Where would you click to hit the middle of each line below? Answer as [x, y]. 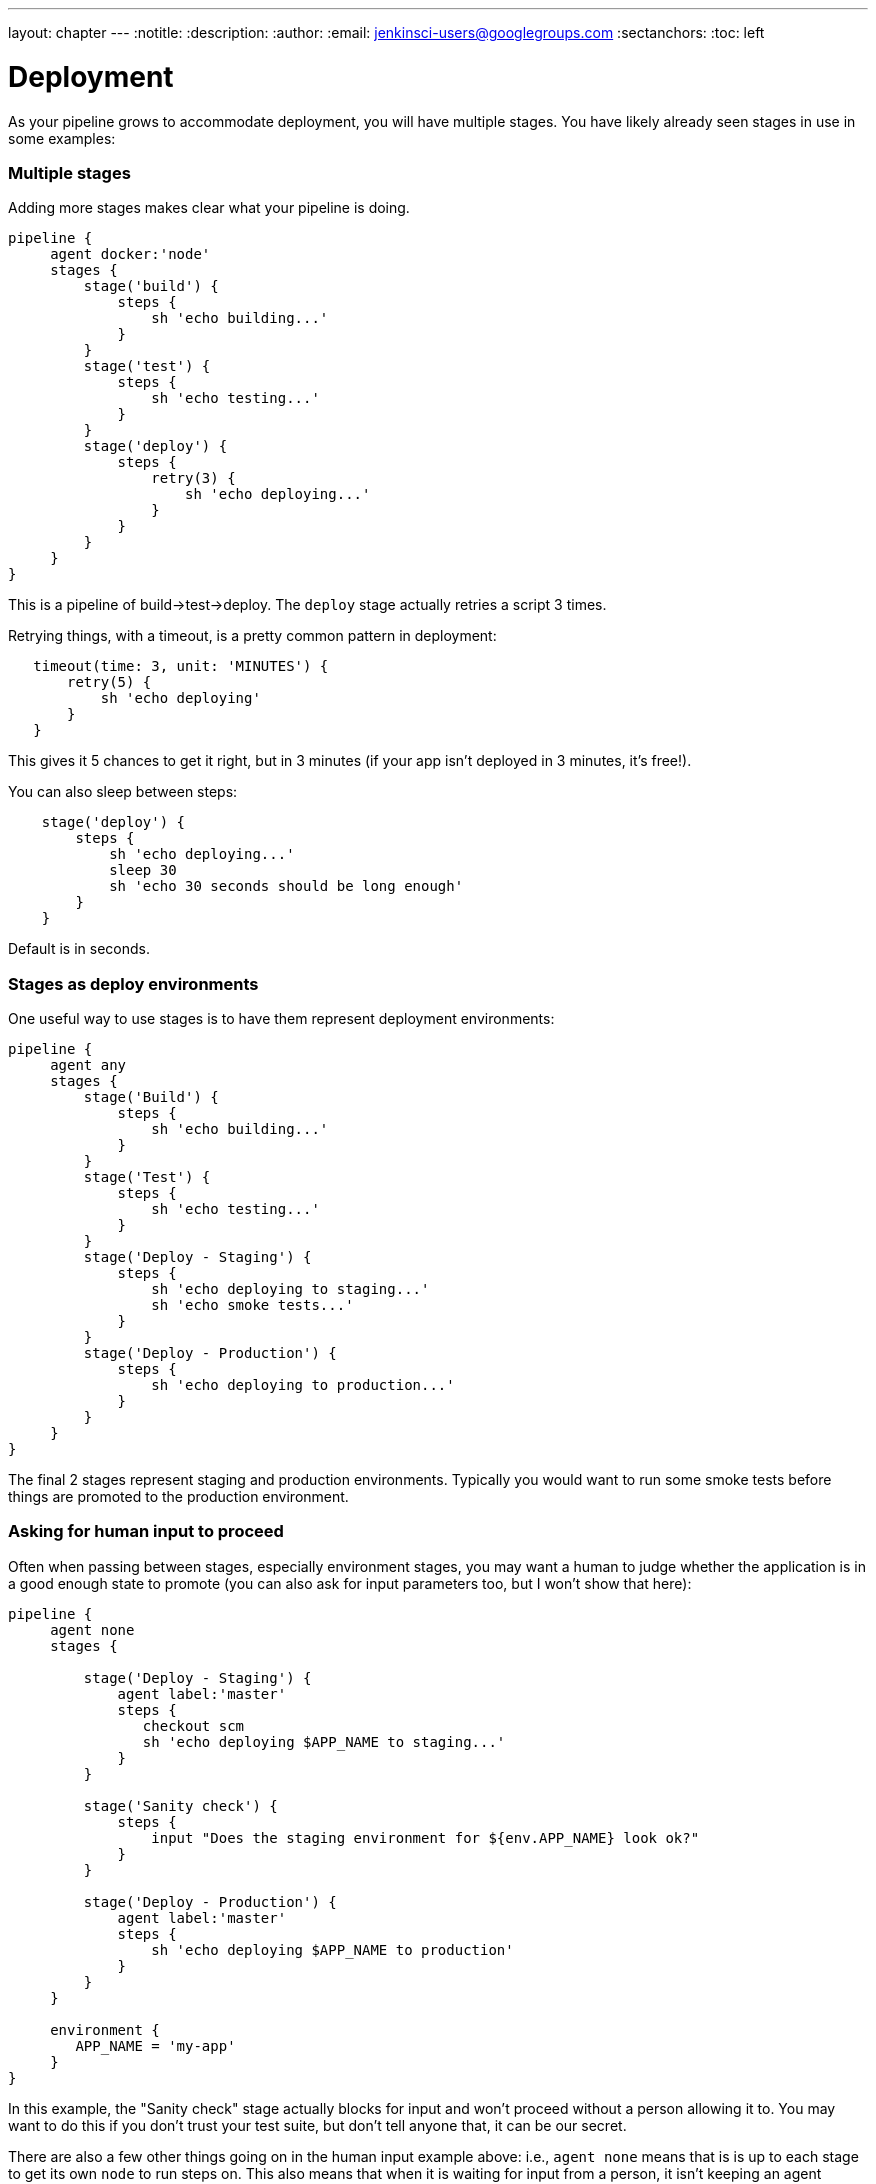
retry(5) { [109, 682]
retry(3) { [193, 478]
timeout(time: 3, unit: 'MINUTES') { [181, 666]
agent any [88, 1065]
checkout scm [193, 1725]
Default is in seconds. [79, 949]
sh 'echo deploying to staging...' [290, 1289]
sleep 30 [143, 870]
